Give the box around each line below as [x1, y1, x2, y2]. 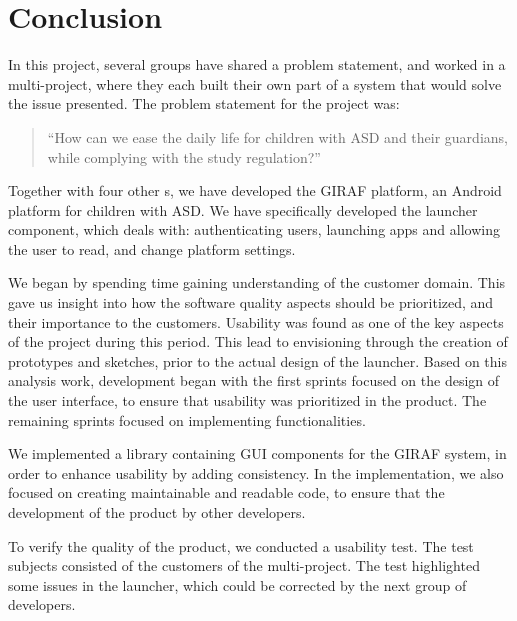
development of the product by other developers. [8, 502, 306, 522]
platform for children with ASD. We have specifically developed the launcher [8, 199, 478, 220]
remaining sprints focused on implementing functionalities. [8, 409, 366, 430]
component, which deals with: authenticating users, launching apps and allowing [8, 219, 500, 240]
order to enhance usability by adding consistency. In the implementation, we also [8, 462, 504, 483]
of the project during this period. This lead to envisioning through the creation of [8, 331, 508, 352]
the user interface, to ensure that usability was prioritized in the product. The [8, 390, 487, 411]
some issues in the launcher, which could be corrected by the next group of [8, 574, 467, 595]
